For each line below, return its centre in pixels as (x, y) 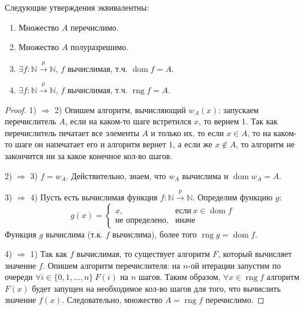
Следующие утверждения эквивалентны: (77, 7)
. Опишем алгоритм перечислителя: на (111, 265)
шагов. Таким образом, (179, 277)
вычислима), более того (155, 234)
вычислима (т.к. (74, 234)
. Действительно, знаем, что (116, 175)
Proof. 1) (21, 109)
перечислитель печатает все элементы (72, 132)
